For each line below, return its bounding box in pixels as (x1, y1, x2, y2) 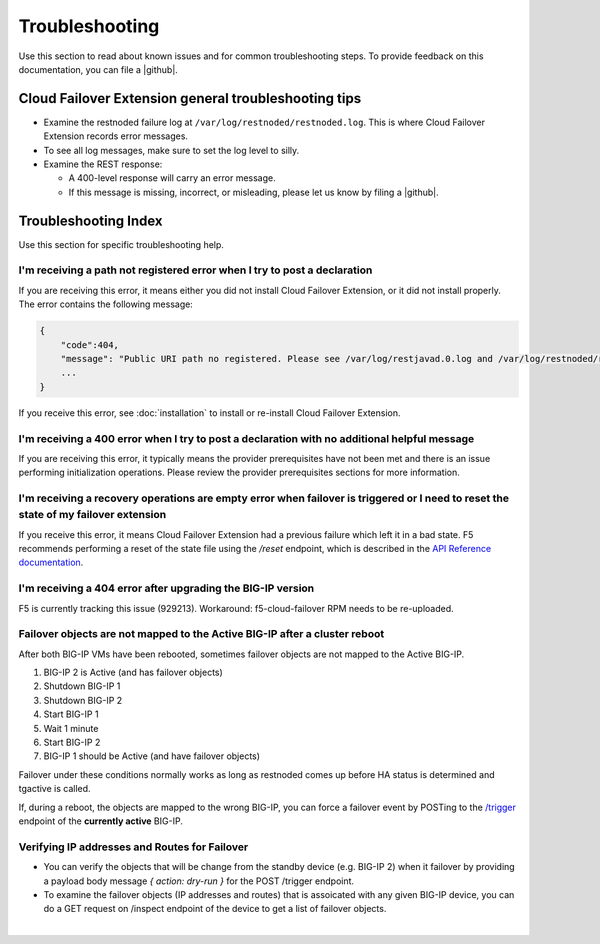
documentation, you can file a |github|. (18, 63, 179, 75)
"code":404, (60, 339, 120, 350)
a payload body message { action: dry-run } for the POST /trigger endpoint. (43, 875, 355, 887)
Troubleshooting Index (18, 212, 164, 229)
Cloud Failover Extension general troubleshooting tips (18, 90, 362, 107)
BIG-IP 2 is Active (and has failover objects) (43, 666, 224, 679)
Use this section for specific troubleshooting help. (18, 238, 225, 250)
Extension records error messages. (43, 130, 189, 142)
